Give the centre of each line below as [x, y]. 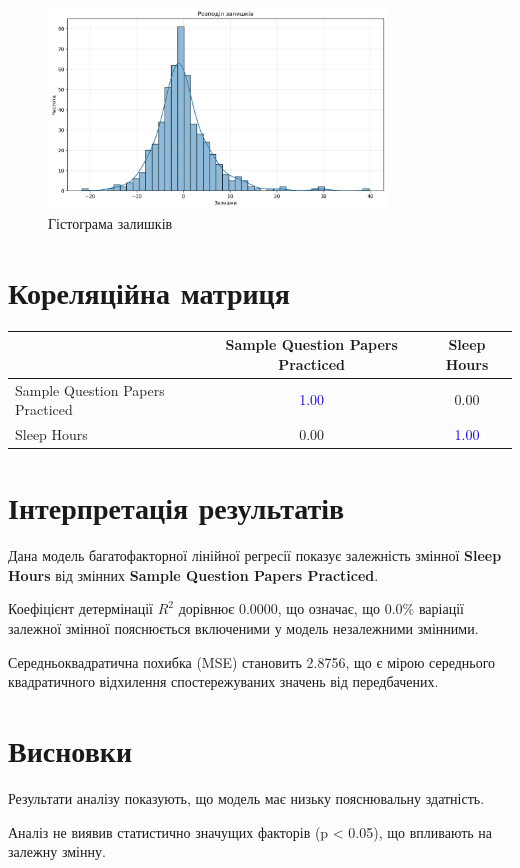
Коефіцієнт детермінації [81, 608]
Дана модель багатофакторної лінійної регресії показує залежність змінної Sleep [255, 555]
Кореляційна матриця [149, 291]
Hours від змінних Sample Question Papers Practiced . [193, 574]
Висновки [70, 750]
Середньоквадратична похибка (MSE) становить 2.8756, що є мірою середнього [252, 661]
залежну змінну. [57, 851]
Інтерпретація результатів [176, 507]
